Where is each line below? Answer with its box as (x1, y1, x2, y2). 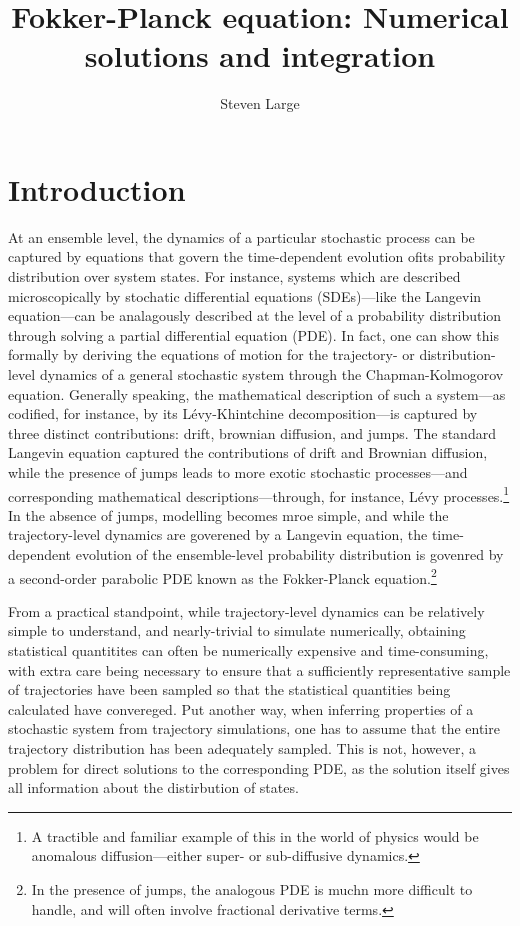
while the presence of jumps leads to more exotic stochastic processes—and (8, 461, 468, 482)
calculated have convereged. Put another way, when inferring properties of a (8, 698, 474, 719)
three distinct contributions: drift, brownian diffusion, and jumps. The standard (8, 422, 496, 443)
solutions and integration (84, 35, 436, 76)
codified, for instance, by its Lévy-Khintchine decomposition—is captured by (8, 403, 478, 424)
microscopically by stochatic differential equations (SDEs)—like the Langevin (8, 285, 482, 306)
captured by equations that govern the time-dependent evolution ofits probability (8, 246, 506, 267)
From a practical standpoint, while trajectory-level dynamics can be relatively (8, 600, 485, 621)
